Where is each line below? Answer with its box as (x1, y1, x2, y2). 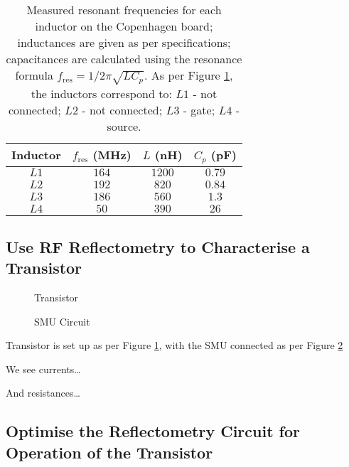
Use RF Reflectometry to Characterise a (6, 235, 310, 257)
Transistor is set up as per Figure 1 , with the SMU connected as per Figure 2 (6, 338, 343, 353)
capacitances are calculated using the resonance (6, 50, 242, 67)
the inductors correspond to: (31, 85, 172, 102)
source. (107, 117, 141, 134)
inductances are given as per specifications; (17, 34, 231, 50)
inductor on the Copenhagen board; (35, 18, 213, 34)
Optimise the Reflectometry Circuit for (6, 420, 300, 442)
